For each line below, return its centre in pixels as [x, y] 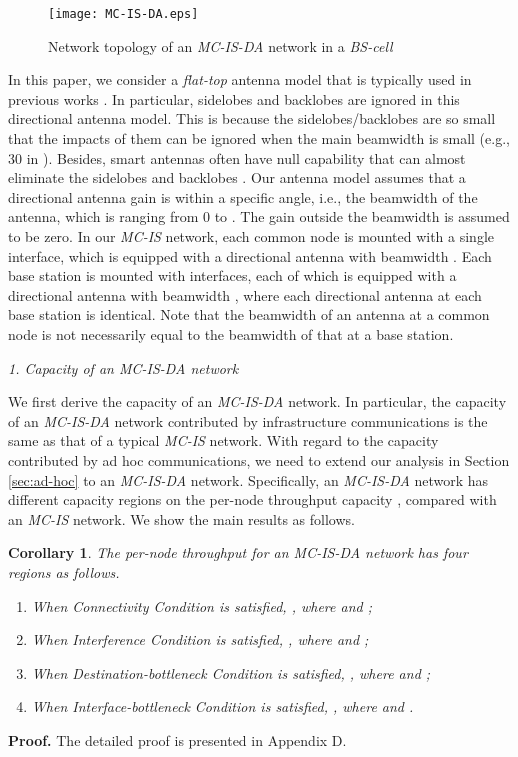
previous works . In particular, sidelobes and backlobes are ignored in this [234, 98]
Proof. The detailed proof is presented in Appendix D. [177, 739]
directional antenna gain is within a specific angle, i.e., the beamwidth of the [243, 196]
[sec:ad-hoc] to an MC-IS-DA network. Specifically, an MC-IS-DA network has [248, 479]
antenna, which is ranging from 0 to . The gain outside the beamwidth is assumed [259, 216]
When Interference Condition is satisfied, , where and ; [200, 639]
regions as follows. [64, 571]
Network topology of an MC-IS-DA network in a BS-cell [220, 45]
